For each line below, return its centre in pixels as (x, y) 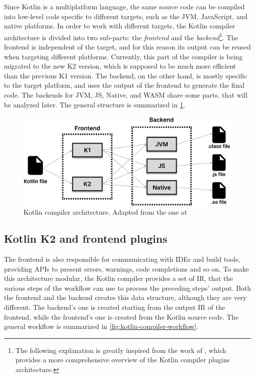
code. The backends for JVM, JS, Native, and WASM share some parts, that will (126, 95)
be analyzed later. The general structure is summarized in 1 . (95, 104)
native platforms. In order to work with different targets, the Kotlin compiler (120, 26)
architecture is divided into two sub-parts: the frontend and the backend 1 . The (121, 36)
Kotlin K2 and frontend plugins (86, 239)
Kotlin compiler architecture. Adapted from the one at (105, 212)
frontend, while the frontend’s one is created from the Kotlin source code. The (121, 316)
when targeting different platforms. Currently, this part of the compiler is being (123, 56)
